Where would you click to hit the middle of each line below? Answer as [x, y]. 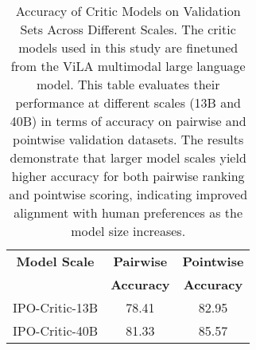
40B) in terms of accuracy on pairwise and [128, 121]
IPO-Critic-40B [56, 330]
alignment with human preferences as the [128, 212]
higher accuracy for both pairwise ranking [128, 176]
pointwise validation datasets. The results [128, 139]
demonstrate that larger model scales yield [128, 157]
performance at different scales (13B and [128, 102]
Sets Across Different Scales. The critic [128, 29]
